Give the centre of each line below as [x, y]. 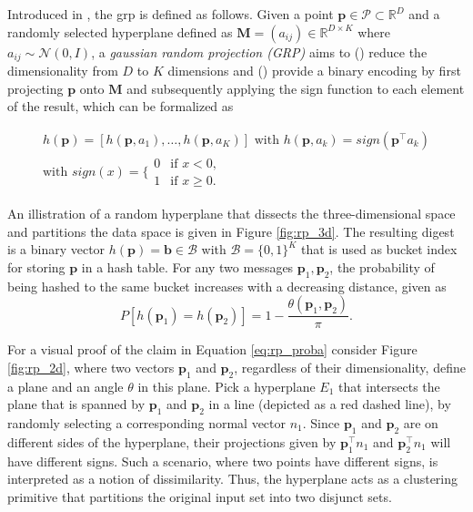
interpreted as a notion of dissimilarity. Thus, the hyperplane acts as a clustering [233, 479]
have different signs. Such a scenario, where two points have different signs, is [223, 461]
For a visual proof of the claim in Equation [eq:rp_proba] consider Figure [212, 349]
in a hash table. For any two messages [187, 266]
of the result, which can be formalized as [121, 106]
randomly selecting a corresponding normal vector [147, 422]
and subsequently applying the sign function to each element [296, 88]
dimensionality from [63, 71]
